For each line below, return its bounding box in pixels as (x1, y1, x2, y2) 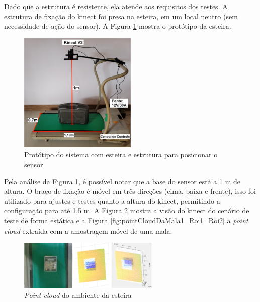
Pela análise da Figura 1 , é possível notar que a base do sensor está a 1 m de (4, 176, 240, 186)
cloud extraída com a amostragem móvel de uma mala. (4, 225, 172, 236)
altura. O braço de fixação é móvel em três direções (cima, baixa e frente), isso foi (4, 186, 256, 196)
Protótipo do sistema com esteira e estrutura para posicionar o (24, 149, 218, 160)
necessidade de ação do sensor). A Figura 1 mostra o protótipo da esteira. (4, 21, 231, 31)
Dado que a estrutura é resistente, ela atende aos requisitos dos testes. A (4, 1, 228, 11)
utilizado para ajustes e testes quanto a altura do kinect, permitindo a (4, 195, 220, 206)
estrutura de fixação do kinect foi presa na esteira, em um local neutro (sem (4, 11, 238, 21)
